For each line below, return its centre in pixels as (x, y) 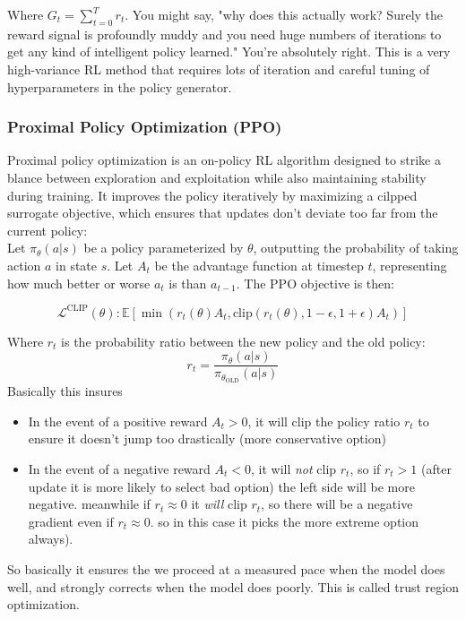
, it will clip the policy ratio (324, 421)
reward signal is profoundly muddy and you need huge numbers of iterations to (224, 34)
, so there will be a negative (337, 504)
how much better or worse (79, 283)
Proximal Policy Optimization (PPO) (145, 127)
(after (436, 468)
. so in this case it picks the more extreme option (285, 521)
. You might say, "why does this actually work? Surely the (284, 14)
